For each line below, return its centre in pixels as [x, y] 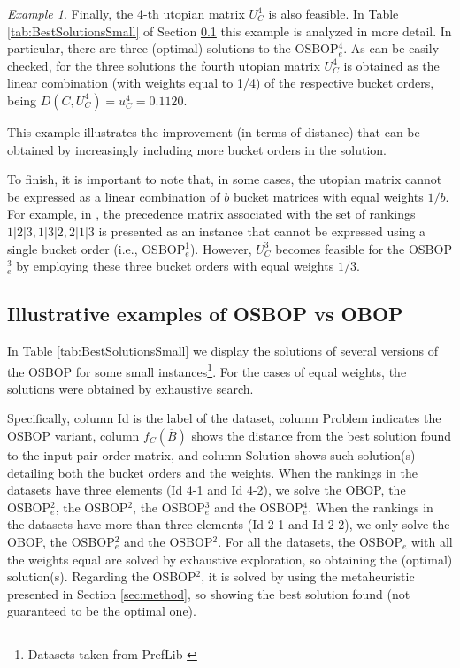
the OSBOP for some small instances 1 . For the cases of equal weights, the [207, 370]
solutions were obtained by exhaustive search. [130, 388]
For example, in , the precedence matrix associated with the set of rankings [211, 214]
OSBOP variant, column [73, 435]
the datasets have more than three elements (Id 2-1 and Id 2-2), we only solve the [229, 524]
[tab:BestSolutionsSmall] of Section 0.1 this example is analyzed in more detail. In [230, 31]
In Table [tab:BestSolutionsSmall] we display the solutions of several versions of [223, 350]
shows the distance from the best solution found [322, 435]
